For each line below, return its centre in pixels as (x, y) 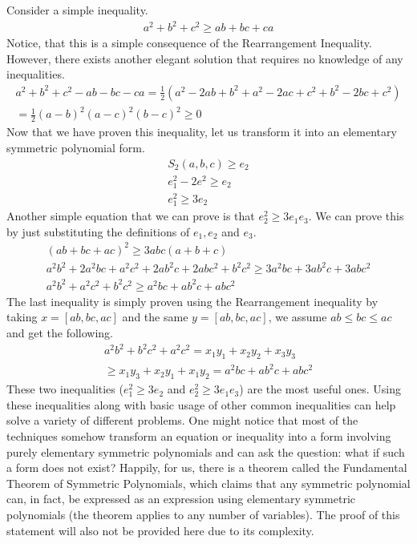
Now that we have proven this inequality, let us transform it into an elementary (202, 132)
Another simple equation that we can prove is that (131, 216)
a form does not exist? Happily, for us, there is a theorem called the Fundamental (207, 467)
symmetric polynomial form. (76, 147)
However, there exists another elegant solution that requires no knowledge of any (205, 58)
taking (22, 317)
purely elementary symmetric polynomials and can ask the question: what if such (206, 451)
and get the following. (60, 333)
